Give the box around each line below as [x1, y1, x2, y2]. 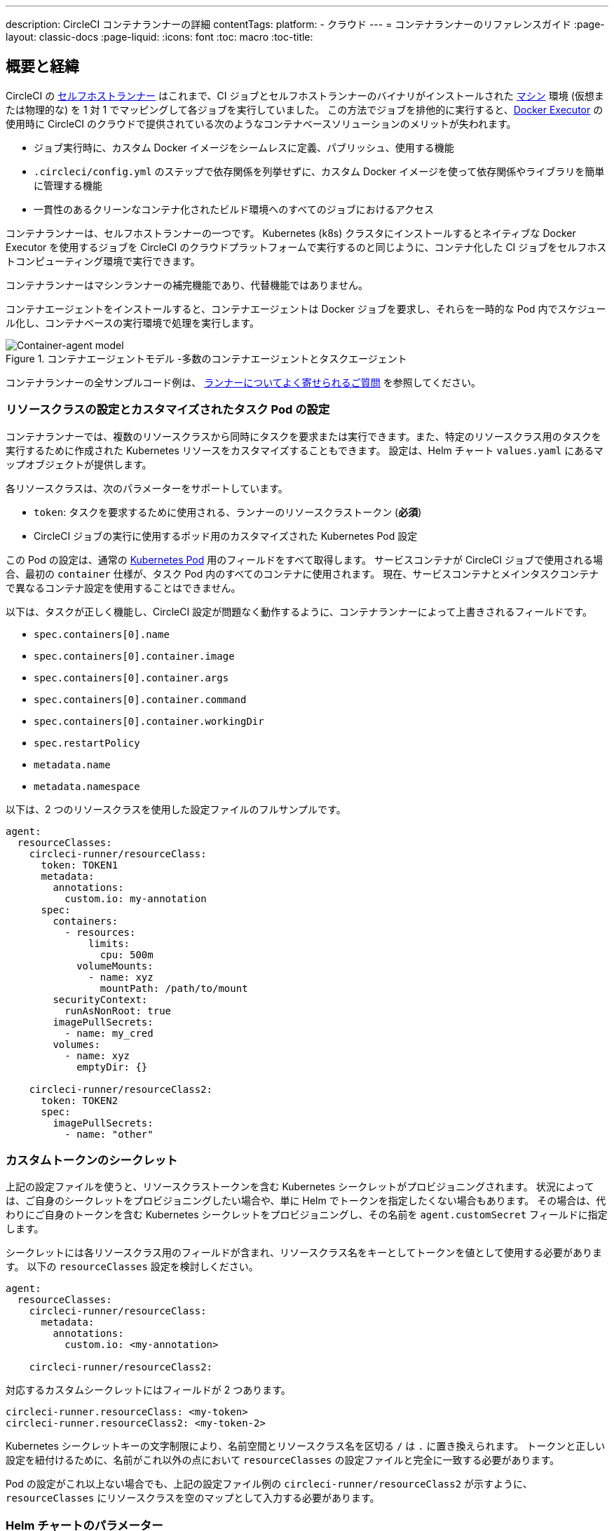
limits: [88, 937, 130, 949]
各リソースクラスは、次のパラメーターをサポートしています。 [6, 482, 288, 494]
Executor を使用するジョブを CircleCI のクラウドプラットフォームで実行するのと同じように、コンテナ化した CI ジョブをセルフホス [6, 240, 607, 253]
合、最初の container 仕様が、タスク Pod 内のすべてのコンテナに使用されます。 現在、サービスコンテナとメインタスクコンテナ [6, 567, 599, 580]
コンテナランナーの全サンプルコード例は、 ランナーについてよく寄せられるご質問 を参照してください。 [6, 376, 481, 388]
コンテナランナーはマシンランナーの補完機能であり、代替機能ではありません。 [6, 278, 368, 291]
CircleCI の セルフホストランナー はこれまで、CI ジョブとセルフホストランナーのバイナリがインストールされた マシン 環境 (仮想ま [6, 89, 604, 102]
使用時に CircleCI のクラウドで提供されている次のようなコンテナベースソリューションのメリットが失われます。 [6, 117, 517, 130]
